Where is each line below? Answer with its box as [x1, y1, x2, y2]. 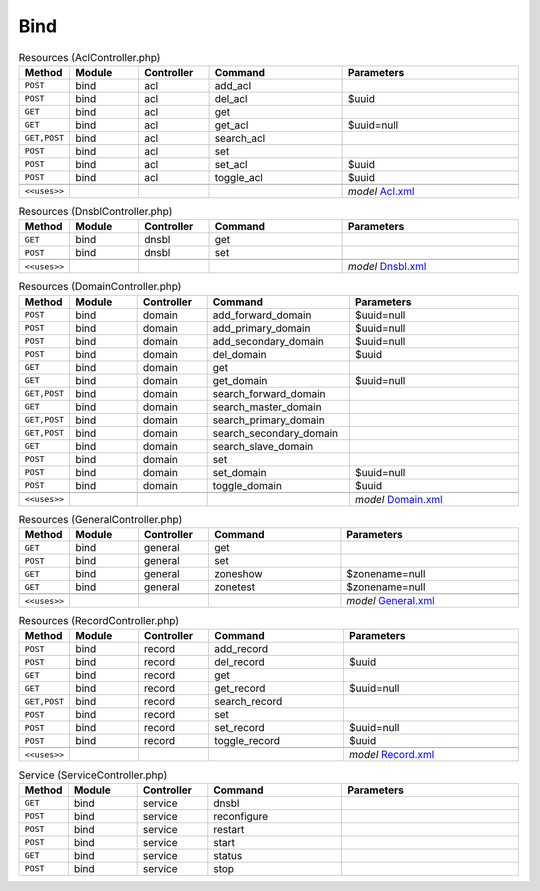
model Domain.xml [355, 492, 444, 506]
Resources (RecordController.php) [18, 614, 180, 628]
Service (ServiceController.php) [18, 768, 168, 782]
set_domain [212, 465, 267, 479]
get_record [214, 681, 266, 695]
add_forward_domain [212, 308, 312, 322]
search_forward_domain [212, 386, 326, 400]
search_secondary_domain [212, 426, 339, 440]
